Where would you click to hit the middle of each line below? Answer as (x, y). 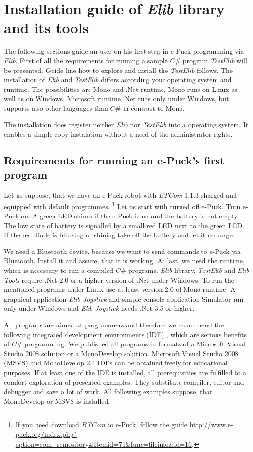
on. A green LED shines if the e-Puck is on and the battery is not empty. (130, 216)
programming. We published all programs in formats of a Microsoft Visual (135, 344)
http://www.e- (211, 425)
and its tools (46, 27)
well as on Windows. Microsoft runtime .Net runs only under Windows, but (117, 99)
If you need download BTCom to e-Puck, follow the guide (101, 425)
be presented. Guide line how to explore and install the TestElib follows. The (118, 70)
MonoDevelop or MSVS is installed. (57, 401)
